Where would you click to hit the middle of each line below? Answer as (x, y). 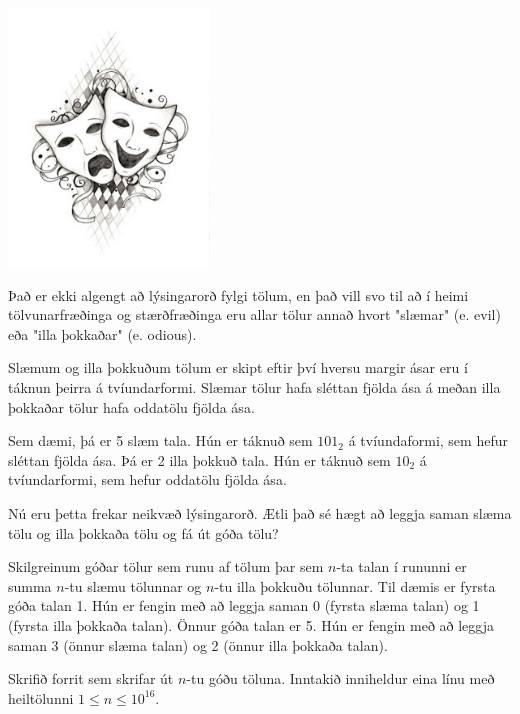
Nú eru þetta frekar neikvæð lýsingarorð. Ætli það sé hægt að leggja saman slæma (260, 513)
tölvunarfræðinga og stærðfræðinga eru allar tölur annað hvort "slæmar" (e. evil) (254, 314)
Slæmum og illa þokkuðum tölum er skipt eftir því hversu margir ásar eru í (238, 367)
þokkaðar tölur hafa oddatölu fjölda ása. (131, 406)
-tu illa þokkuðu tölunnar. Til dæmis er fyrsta (355, 585)
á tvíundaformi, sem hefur (428, 440)
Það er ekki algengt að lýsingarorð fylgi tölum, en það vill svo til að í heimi (238, 294)
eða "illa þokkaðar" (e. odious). (102, 333)
